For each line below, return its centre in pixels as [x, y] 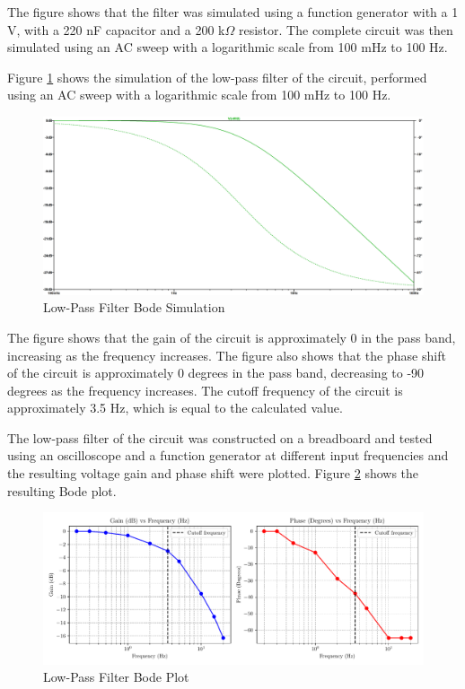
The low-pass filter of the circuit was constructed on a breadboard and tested [220, 437]
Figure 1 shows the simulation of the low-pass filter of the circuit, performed [217, 77]
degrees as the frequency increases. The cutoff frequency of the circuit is [205, 390]
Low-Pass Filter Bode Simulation [134, 307]
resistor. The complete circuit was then [346, 29]
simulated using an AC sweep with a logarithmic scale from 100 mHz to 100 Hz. [228, 47]
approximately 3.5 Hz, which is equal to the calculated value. [175, 408]
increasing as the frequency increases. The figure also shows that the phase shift [227, 355]
